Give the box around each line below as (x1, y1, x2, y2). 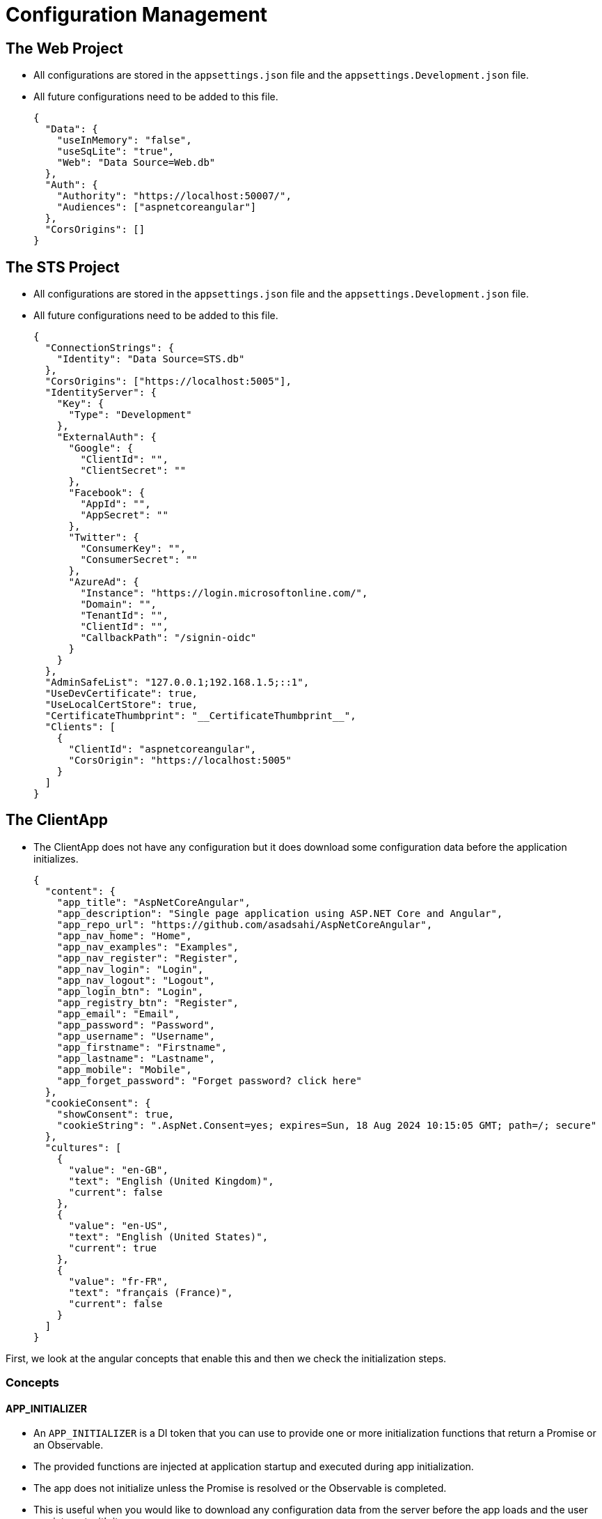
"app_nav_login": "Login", (56, 963, 204, 975)
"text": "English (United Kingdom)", (68, 1175, 274, 1187)
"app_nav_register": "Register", (56, 952, 239, 964)
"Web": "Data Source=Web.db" (56, 157, 216, 169)
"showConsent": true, (56, 1108, 175, 1120)
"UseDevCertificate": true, (45, 688, 198, 700)
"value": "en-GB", (68, 1164, 168, 1175)
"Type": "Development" (68, 409, 192, 421)
